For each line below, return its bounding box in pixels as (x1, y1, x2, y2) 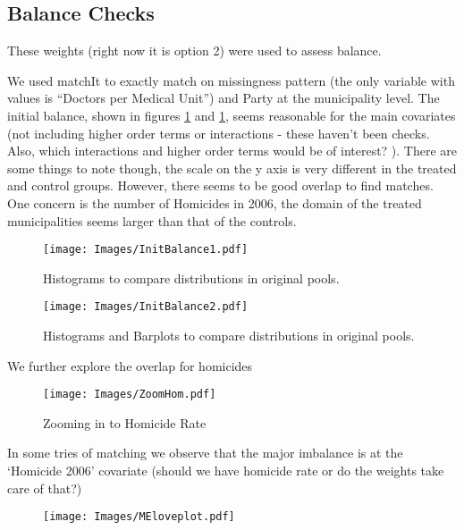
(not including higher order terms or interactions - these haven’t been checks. (7, 123, 430, 142)
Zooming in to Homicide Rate (43, 413, 207, 432)
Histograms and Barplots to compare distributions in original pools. (43, 326, 415, 345)
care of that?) (7, 478, 82, 497)
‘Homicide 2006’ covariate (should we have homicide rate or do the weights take (7, 461, 444, 480)
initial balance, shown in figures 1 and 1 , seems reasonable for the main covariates (7, 105, 456, 124)
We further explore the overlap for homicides (7, 356, 253, 374)
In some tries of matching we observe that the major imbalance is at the (7, 443, 403, 462)
